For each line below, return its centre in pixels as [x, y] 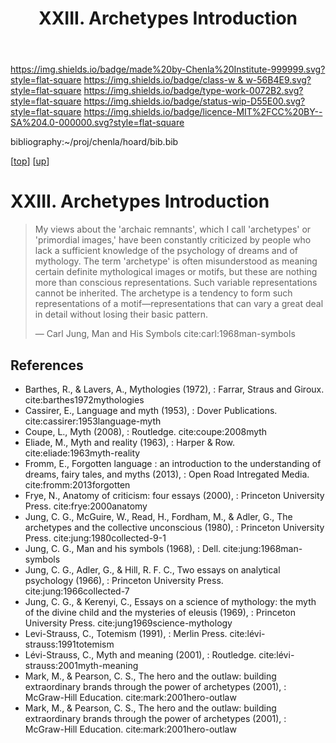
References [47, 365]
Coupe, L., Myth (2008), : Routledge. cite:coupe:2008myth [146, 431]
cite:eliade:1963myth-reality [82, 453]
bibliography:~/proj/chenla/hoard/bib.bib [94, 142]
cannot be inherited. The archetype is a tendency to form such [163, 293]
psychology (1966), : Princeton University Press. [124, 580]
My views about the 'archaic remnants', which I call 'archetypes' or [173, 229]
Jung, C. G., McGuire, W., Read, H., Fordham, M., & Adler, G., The [158, 516]
